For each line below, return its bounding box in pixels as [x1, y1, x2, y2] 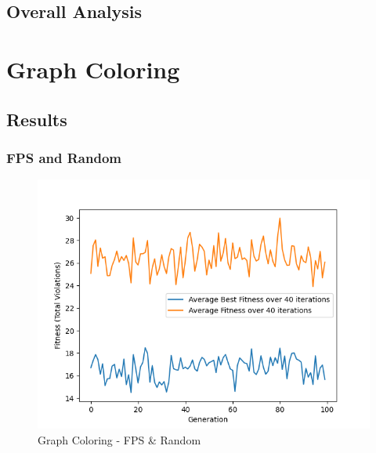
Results [6, 107, 67, 131]
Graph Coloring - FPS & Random [38, 431, 201, 448]
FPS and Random [6, 147, 121, 167]
